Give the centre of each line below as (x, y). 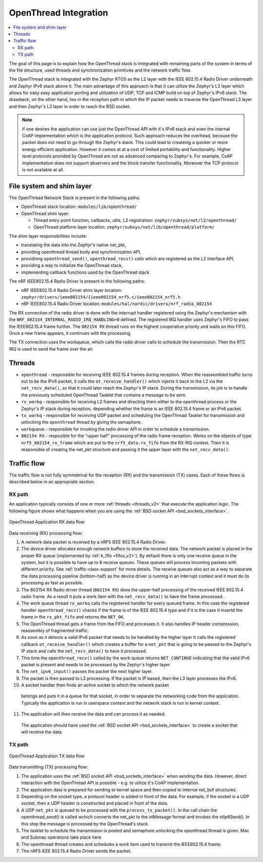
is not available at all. (43, 169)
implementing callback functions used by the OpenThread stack (85, 272)
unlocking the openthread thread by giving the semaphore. (82, 422)
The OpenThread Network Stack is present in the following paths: (75, 198)
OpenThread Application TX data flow (47, 756)
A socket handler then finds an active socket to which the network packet (95, 685)
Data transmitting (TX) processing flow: (48, 767)
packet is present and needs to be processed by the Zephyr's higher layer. (96, 664)
